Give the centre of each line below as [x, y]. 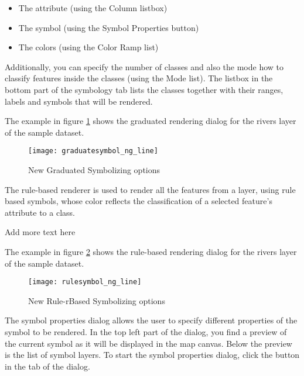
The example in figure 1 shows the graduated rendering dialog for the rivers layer [151, 121]
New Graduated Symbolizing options [94, 170]
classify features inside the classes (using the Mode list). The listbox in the [139, 78]
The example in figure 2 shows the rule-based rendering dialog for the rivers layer [151, 251]
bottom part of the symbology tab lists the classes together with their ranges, [144, 89]
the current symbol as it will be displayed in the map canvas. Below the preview [148, 343]
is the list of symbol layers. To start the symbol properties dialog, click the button [152, 355]
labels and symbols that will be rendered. [79, 101]
